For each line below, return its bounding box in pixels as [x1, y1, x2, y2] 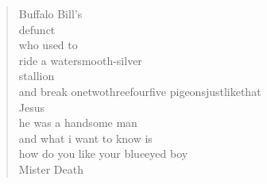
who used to [18, 36, 78, 53]
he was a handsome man [18, 114, 137, 131]
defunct [18, 21, 56, 37]
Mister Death [18, 160, 83, 177]
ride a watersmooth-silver [18, 52, 142, 68]
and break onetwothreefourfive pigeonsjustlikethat [18, 82, 261, 99]
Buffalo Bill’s [18, 6, 83, 21]
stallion [18, 67, 55, 84]
